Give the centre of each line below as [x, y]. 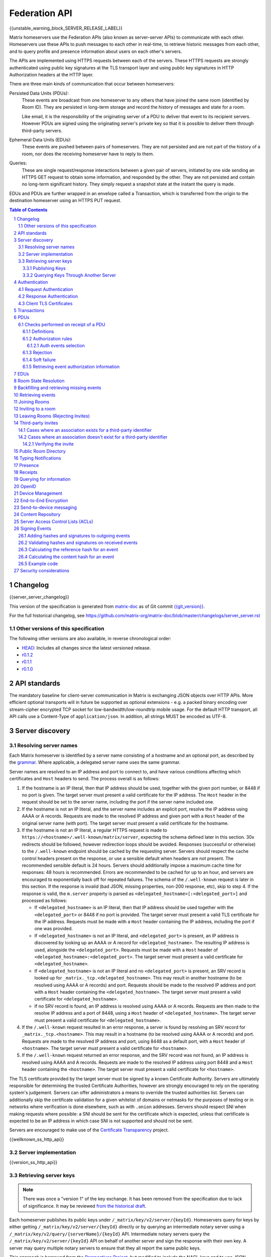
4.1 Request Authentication [46, 289]
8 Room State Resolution [39, 381]
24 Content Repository [37, 514]
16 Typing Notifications [37, 458]
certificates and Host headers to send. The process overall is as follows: [85, 779]
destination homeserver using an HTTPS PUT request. [65, 201]
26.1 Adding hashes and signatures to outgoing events [74, 535]
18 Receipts [26, 472]
